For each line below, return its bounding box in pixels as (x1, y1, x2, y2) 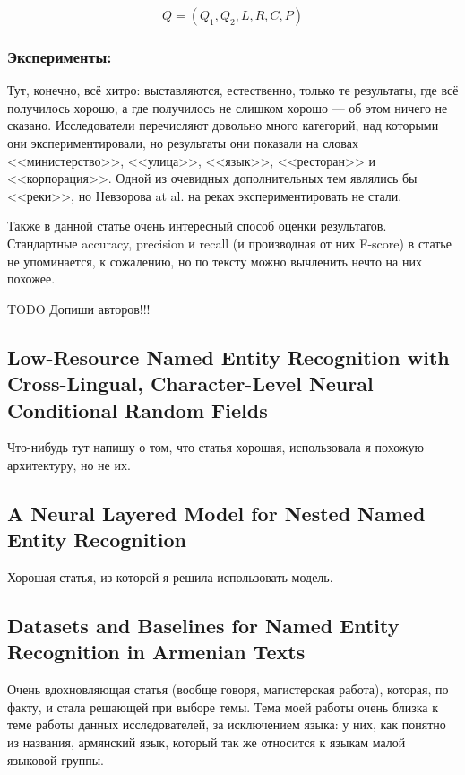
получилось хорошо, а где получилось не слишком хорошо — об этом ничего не (7, 98, 448, 117)
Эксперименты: (7, 45, 112, 67)
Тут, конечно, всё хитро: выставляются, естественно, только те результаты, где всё (7, 81, 459, 100)
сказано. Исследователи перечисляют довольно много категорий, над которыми (7, 116, 439, 135)
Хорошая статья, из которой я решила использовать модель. (7, 568, 333, 587)
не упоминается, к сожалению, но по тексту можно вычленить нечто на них (7, 251, 422, 270)
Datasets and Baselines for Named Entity (7, 612, 400, 640)
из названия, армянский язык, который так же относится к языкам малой (7, 733, 406, 752)
